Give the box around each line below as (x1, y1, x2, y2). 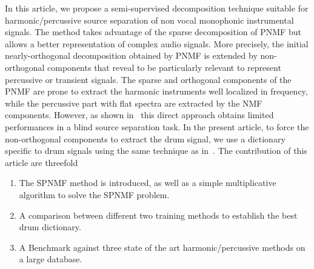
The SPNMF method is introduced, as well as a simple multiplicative (19, 176, 276, 189)
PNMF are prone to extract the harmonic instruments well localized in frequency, (5, 85, 308, 98)
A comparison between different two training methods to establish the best (19, 208, 298, 221)
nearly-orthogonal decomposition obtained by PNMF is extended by (5, 49, 258, 62)
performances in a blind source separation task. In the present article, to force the (5, 120, 309, 133)
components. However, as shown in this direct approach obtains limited (5, 108, 274, 121)
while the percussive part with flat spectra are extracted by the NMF (5, 96, 262, 109)
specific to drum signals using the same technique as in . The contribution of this (5, 144, 307, 157)
